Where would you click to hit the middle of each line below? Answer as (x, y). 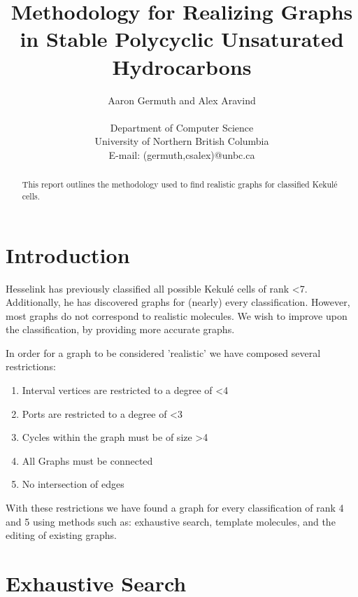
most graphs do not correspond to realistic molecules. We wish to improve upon (177, 315)
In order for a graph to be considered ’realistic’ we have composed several (163, 352)
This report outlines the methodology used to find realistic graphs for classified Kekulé (180, 184)
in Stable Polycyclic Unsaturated (182, 39)
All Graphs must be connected (87, 460)
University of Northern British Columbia (182, 141)
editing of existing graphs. (61, 535)
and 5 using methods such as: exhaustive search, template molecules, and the (171, 521)
